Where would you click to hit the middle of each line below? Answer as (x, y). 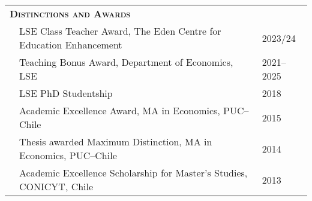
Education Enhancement (71, 45)
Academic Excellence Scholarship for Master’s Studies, (133, 173)
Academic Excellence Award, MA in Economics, (120, 110)
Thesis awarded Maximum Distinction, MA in (116, 141)
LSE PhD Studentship (66, 93)
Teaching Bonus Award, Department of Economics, (126, 62)
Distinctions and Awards (70, 13)
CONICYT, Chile (56, 186)
